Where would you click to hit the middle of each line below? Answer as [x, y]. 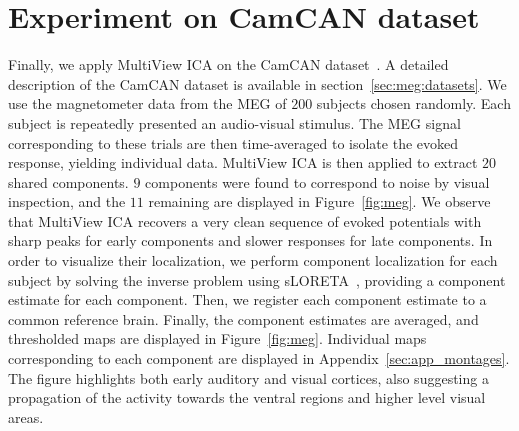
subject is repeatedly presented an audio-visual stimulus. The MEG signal [234, 122]
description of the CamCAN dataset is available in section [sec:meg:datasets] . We [257, 83]
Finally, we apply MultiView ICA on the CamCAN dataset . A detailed [228, 64]
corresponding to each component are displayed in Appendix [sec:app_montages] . [259, 358]
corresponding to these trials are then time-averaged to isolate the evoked [233, 142]
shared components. [68, 181]
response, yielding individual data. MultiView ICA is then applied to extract [243, 162]
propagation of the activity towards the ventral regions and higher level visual [247, 397]
